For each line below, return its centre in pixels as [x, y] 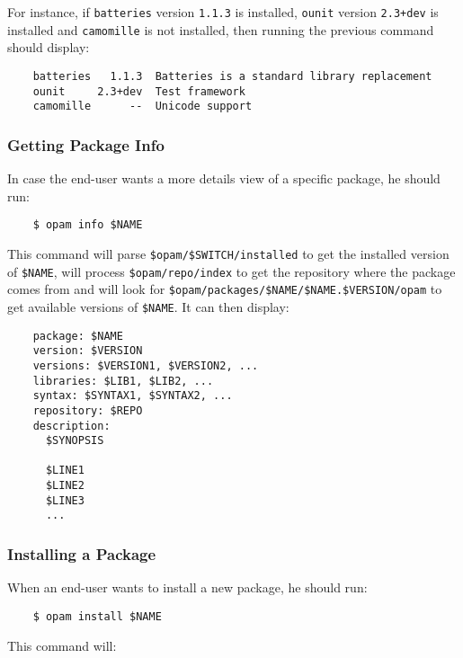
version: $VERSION [88, 351]
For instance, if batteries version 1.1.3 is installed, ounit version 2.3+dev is [223, 12]
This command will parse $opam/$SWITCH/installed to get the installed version [228, 253]
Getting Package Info [86, 144]
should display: [49, 47]
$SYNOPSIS [75, 441]
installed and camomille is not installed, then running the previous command [221, 29]
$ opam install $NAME [97, 616]
